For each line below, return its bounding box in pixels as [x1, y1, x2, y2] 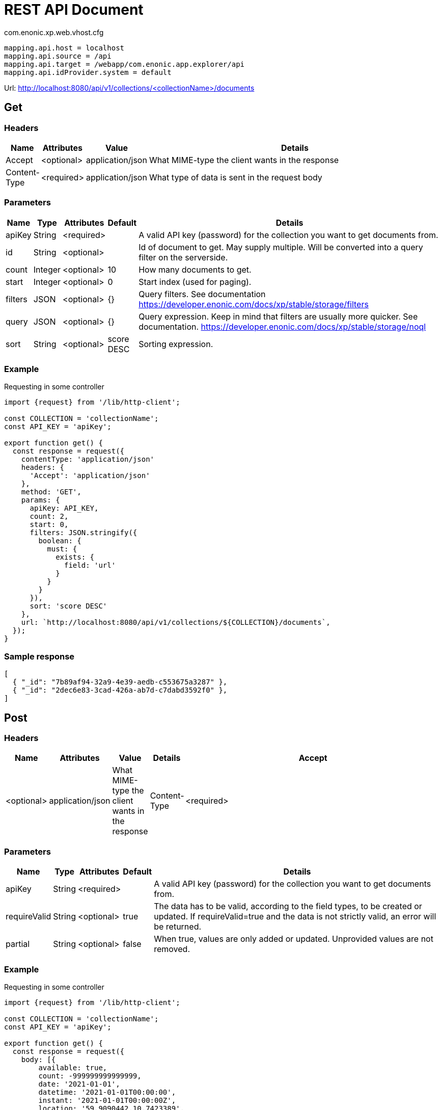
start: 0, [30, 520, 69, 529]
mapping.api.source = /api [4, 51, 112, 60]
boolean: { [38, 537, 81, 545]
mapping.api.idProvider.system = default [4, 68, 172, 76]
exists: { [56, 553, 95, 562]
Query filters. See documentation [139, 288, 266, 299]
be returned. [154, 921, 202, 932]
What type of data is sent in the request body [149, 172, 322, 182]
